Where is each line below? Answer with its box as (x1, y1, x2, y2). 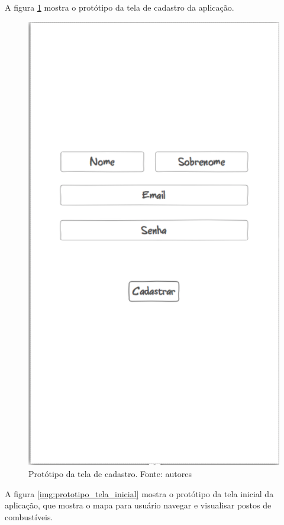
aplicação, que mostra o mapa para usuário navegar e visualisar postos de (5, 499, 272, 511)
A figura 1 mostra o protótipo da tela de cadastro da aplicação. (5, 1, 234, 13)
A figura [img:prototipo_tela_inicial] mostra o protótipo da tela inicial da (5, 487, 274, 500)
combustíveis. (5, 510, 53, 523)
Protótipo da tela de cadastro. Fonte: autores (28, 468, 192, 480)
